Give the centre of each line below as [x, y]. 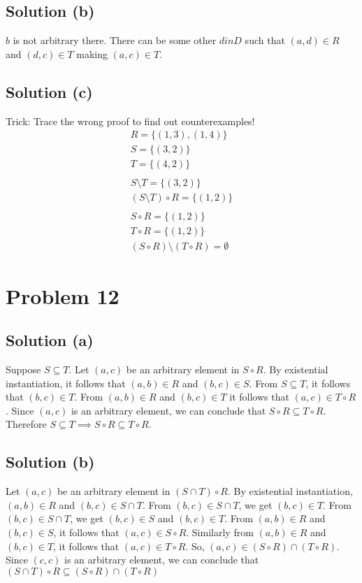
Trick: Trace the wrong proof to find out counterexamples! [130, 121]
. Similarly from [220, 532]
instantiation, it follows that [66, 383]
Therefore [26, 424]
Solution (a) [50, 340]
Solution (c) [49, 91]
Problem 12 [63, 295]
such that [265, 40]
